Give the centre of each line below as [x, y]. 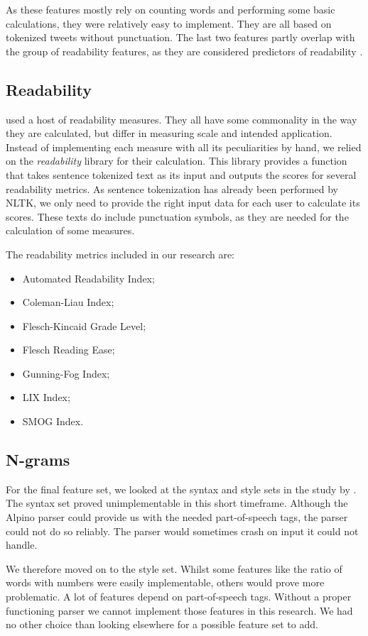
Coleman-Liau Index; [68, 302]
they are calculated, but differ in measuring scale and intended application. [169, 133]
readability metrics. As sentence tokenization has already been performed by [172, 188]
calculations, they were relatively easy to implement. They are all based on [169, 23]
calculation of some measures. [70, 230]
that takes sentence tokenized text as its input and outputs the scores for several [181, 174]
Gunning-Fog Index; [66, 373]
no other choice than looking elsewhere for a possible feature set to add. [162, 624]
